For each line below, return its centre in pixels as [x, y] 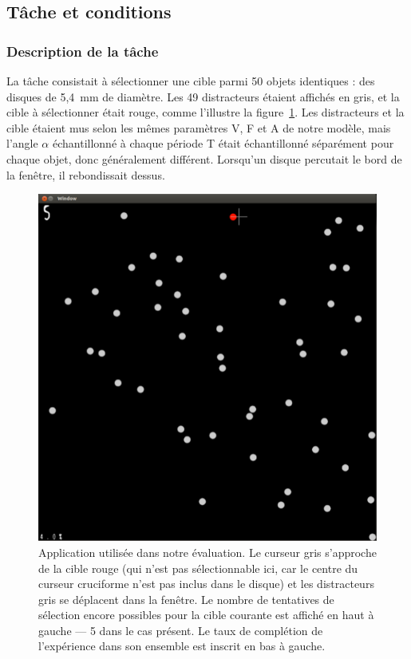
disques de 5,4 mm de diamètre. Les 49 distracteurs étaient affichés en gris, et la [203, 96]
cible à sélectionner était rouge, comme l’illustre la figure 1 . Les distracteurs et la [205, 112]
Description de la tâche [83, 51]
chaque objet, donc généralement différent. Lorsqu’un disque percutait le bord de [204, 158]
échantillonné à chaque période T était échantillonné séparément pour [223, 143]
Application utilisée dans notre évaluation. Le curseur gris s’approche [207, 552]
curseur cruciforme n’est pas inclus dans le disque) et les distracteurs [206, 584]
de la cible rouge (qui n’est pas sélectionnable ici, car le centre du [198, 568]
